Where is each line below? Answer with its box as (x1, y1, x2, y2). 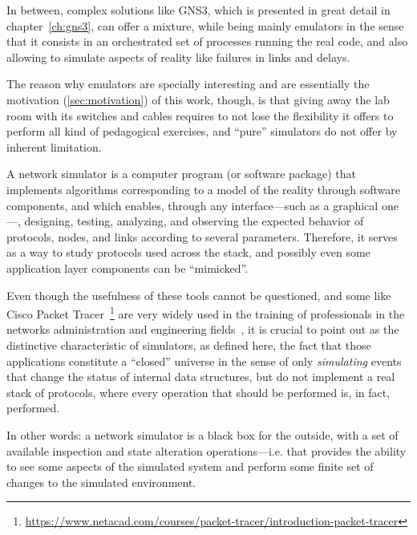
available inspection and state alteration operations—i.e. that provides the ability (6, 442, 407, 459)
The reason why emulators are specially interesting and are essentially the (6, 75, 370, 92)
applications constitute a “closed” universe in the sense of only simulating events (6, 352, 402, 369)
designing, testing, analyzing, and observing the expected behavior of (24, 213, 364, 229)
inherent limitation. (6, 138, 102, 155)
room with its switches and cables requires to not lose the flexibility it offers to (6, 107, 394, 124)
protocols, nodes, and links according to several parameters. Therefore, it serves (6, 228, 398, 245)
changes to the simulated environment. (6, 473, 196, 490)
